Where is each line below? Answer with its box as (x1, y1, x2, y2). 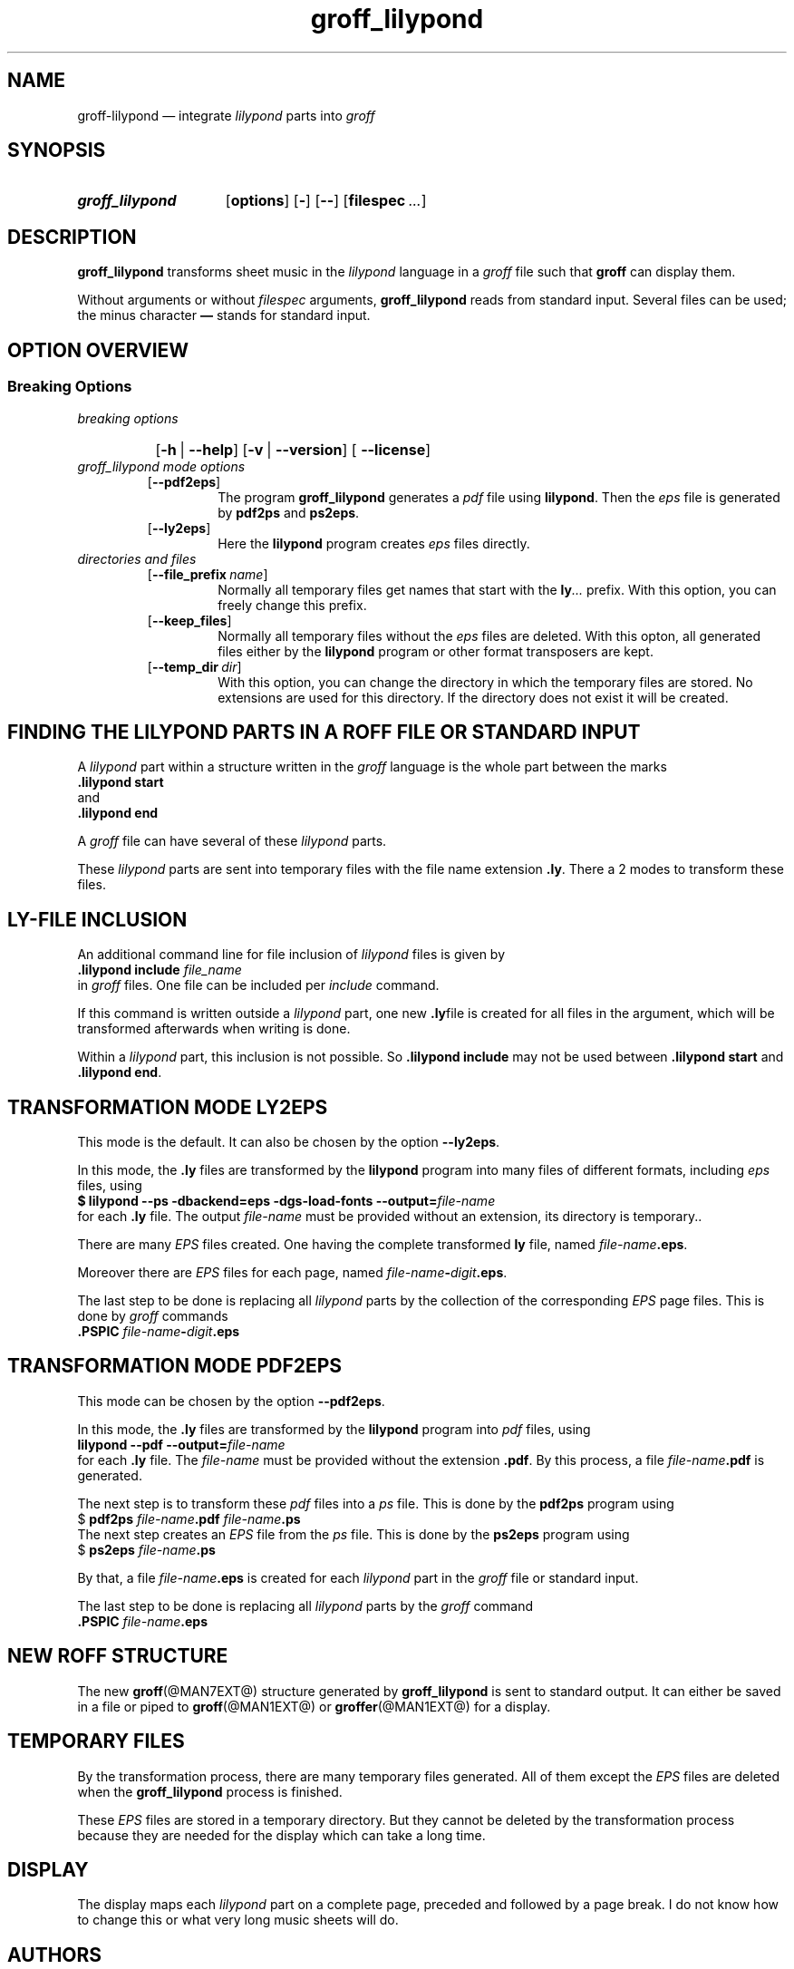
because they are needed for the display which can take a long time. (77, 1827, 486, 1843)
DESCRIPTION (7, 225, 137, 248)
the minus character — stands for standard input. (77, 307, 371, 324)
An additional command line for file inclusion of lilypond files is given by (77, 946, 506, 963)
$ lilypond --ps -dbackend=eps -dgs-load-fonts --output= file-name (77, 1193, 496, 1209)
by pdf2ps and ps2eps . (218, 504, 360, 520)
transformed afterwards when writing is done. (77, 1021, 351, 1037)
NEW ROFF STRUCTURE (7, 1644, 228, 1668)
